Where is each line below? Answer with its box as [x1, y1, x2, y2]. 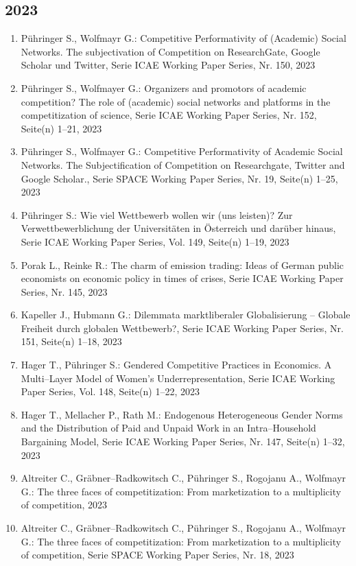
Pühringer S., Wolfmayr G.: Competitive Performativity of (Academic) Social [21, 31, 346, 45]
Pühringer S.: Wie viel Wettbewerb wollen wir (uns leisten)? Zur [21, 207, 293, 222]
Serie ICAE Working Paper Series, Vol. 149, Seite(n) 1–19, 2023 [21, 234, 289, 248]
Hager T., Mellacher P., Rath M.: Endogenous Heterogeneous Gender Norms [21, 407, 343, 421]
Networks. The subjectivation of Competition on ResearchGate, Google [21, 44, 320, 58]
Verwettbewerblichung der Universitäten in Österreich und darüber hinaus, [21, 221, 336, 235]
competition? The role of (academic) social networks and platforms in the [21, 94, 331, 108]
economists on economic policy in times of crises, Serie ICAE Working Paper [21, 271, 344, 285]
